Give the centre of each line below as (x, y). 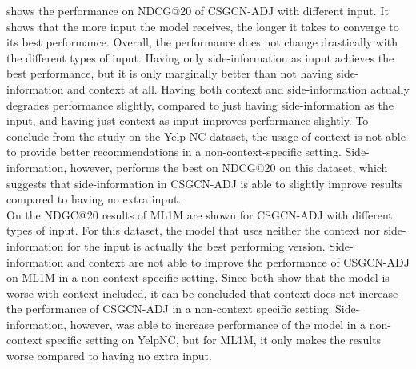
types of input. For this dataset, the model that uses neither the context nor (193, 230)
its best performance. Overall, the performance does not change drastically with (202, 42)
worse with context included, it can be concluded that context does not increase (202, 293)
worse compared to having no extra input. (109, 356)
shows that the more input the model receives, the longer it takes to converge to (203, 26)
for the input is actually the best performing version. (196, 245)
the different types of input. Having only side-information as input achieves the (200, 57)
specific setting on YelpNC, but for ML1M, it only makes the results (214, 340)
